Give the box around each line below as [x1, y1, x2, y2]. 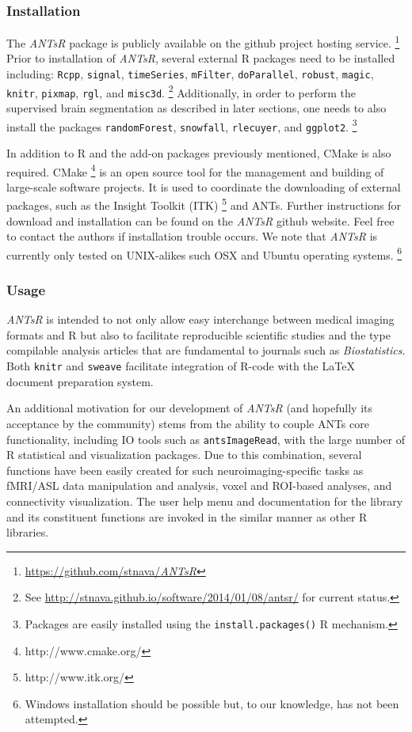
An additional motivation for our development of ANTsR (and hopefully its [6, 400, 373, 416]
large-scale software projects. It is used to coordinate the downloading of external [6, 178, 401, 195]
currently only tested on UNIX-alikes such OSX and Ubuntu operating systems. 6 [6, 244, 402, 263]
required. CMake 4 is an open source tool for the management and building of [6, 161, 384, 180]
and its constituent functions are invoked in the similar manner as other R [6, 508, 368, 525]
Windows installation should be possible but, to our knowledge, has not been [25, 695, 399, 711]
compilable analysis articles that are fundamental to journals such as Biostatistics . [6, 342, 406, 358]
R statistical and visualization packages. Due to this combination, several [6, 446, 362, 463]
